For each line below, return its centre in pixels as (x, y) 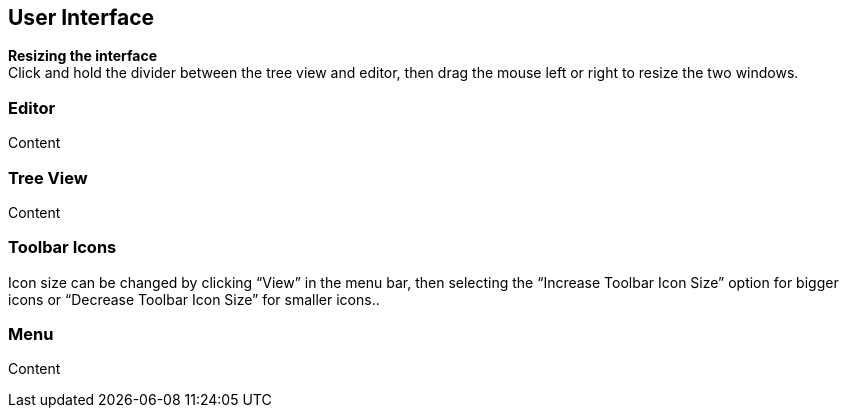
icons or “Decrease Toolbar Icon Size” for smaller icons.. (194, 299)
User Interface (81, 17)
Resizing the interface (83, 56)
